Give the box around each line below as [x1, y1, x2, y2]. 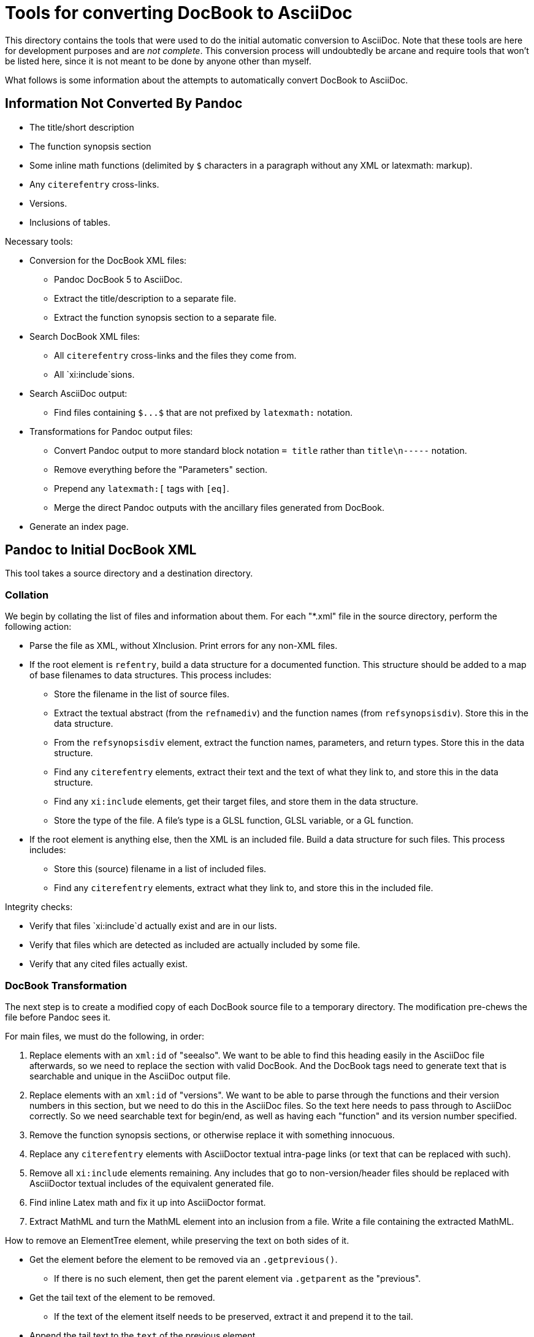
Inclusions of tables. [29, 216, 111, 228]
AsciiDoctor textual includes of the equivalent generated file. [29, 1178, 274, 1189]
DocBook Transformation [5, 979, 128, 992]
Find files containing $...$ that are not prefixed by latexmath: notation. [54, 407, 353, 418]
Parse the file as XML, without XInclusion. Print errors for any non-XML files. [29, 640, 338, 651]
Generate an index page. [29, 521, 129, 532]
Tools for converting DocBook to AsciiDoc [5, 2, 353, 23]
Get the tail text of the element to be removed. [29, 1292, 215, 1303]
